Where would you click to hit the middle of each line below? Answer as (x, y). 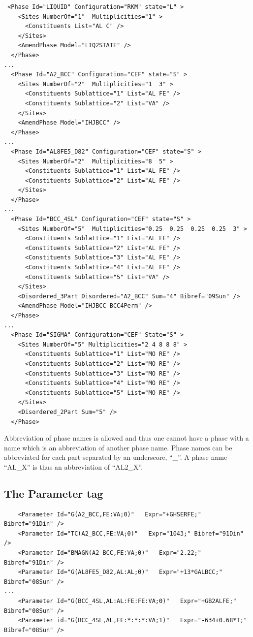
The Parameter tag (54, 493)
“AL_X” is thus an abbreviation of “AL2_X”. (74, 466)
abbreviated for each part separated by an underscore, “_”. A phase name (116, 457)
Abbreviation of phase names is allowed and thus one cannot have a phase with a (126, 438)
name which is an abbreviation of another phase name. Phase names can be (118, 447)
